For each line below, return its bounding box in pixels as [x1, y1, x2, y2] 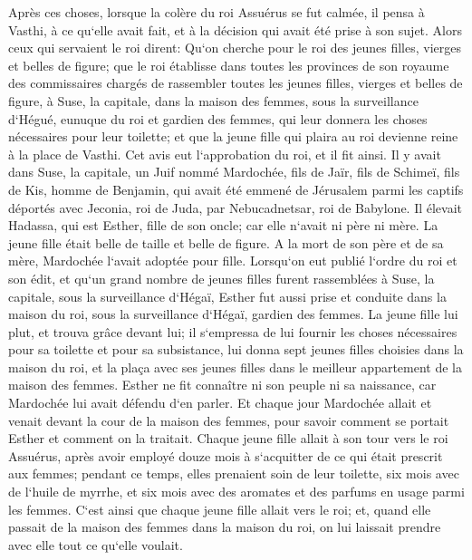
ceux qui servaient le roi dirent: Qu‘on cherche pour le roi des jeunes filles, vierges [8, 38, 461, 57]
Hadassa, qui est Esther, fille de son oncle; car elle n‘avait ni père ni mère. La [8, 216, 438, 235]
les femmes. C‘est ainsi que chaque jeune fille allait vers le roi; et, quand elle [8, 499, 431, 518]
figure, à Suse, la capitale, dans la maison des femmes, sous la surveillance [8, 91, 419, 110]
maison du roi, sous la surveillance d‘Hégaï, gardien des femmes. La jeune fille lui [8, 304, 458, 323]
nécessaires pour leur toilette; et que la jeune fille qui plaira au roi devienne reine [8, 127, 458, 146]
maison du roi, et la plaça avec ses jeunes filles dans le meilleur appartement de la [8, 357, 463, 376]
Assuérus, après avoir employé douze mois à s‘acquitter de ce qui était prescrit [8, 446, 443, 465]
